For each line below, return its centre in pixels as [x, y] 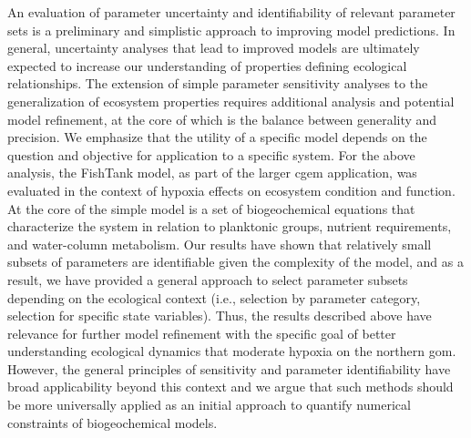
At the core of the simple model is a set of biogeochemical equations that [211, 208]
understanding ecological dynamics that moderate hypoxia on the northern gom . [232, 351]
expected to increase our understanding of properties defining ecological [207, 65]
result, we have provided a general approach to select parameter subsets [208, 279]
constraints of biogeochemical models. [113, 422]
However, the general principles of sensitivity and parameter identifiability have [229, 368]
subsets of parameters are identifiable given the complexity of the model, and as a [235, 262]
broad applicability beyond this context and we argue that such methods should [230, 387]
